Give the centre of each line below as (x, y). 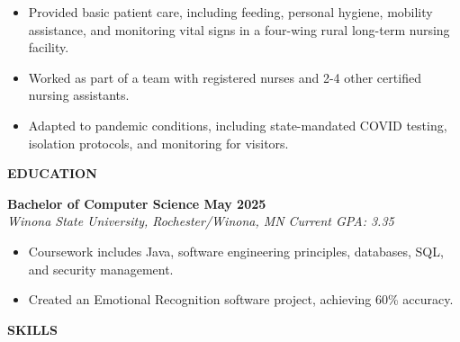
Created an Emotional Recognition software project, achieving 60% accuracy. (241, 299)
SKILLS (32, 329)
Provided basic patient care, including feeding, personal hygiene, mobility (230, 12)
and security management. (101, 269)
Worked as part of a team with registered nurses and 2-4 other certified (225, 77)
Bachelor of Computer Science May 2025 (137, 203)
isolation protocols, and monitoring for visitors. (158, 143)
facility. (49, 47)
